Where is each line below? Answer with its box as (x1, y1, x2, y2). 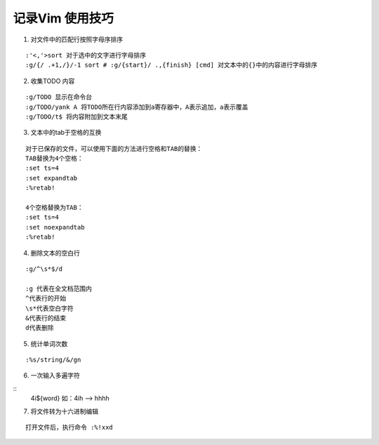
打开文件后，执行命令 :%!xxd (25, 423, 114, 432)
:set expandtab (25, 174, 78, 182)
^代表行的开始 (25, 295, 67, 303)
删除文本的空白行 (30, 248, 80, 257)
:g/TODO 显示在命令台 (25, 93, 93, 101)
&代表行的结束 (25, 314, 67, 322)
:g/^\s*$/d (25, 265, 63, 273)
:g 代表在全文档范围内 (25, 284, 93, 293)
